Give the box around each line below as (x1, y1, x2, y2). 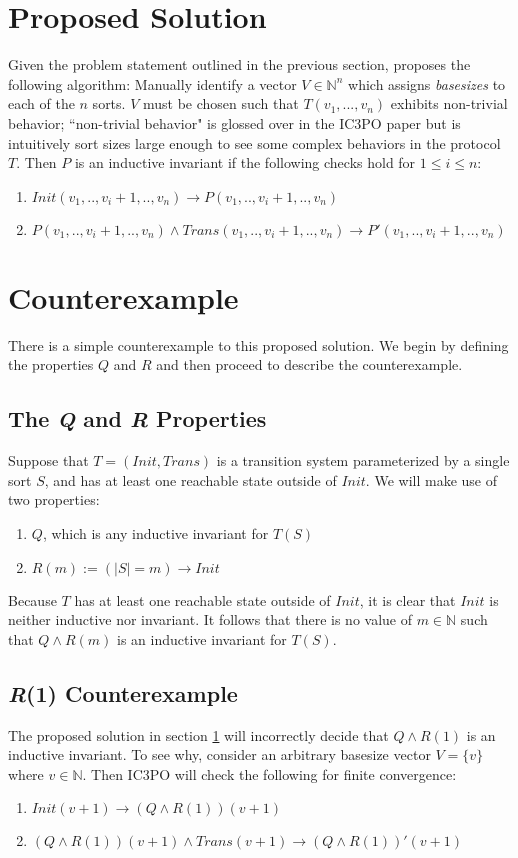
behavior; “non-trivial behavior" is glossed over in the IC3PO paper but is (8, 112, 461, 133)
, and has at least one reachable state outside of (44, 469, 337, 490)
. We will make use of (365, 469, 497, 490)
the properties (8, 354, 94, 375)
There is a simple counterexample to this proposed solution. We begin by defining (8, 334, 509, 355)
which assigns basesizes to (348, 73, 506, 94)
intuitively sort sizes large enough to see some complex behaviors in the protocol (8, 132, 501, 153)
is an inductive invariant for (117, 628, 287, 649)
